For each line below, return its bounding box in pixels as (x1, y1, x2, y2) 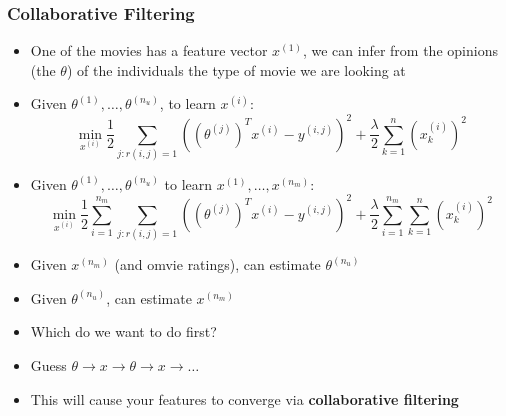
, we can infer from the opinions (302, 40, 498, 61)
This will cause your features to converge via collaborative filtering (30, 388, 459, 409)
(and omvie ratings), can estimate (114, 254, 321, 275)
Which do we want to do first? (30, 321, 217, 342)
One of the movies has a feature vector (30, 40, 268, 61)
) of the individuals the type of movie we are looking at (66, 59, 406, 80)
